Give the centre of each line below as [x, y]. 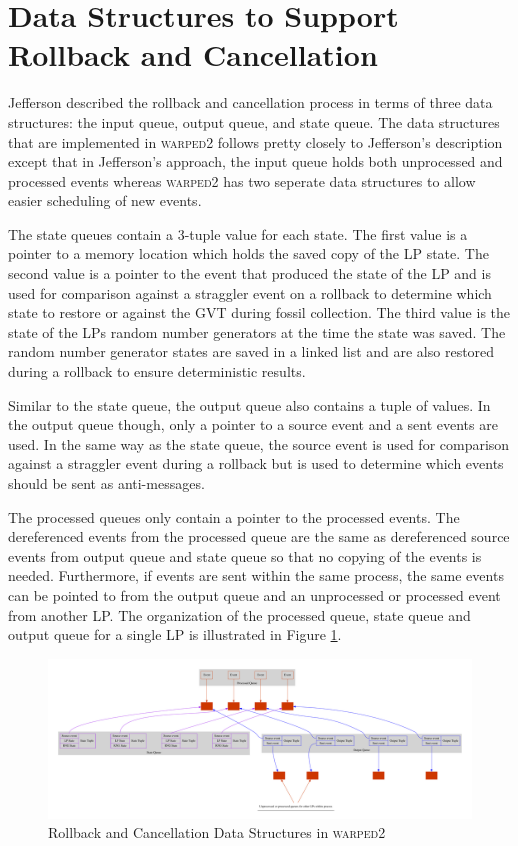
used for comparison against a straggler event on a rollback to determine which [250, 292]
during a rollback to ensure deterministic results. [157, 371]
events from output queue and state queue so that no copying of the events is [245, 555]
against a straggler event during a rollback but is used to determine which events [256, 463]
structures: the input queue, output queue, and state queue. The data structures [254, 121]
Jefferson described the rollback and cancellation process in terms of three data [250, 102]
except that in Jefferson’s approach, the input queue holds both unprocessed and [255, 161]
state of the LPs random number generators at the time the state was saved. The [257, 331]
